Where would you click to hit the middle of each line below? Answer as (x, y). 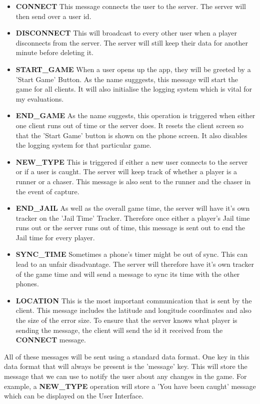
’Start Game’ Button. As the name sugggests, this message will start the (127, 79)
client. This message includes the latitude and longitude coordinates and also (133, 310)
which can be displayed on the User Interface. (74, 396)
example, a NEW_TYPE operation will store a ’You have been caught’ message (130, 386)
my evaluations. (40, 98)
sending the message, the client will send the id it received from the (119, 330)
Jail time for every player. (55, 237)
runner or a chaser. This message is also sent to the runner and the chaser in (133, 181)
